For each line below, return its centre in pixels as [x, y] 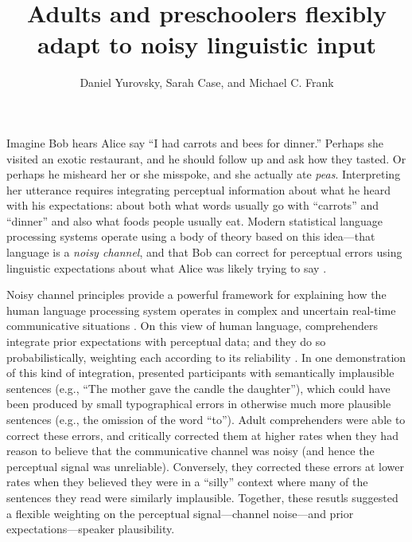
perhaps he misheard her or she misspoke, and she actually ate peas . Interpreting [204, 174]
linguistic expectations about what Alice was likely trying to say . [167, 267]
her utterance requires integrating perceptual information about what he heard [199, 189]
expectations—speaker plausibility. [91, 529]
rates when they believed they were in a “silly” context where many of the [187, 482]
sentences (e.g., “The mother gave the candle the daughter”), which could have [198, 388]
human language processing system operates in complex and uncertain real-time [201, 310]
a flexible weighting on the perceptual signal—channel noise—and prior [180, 513]
